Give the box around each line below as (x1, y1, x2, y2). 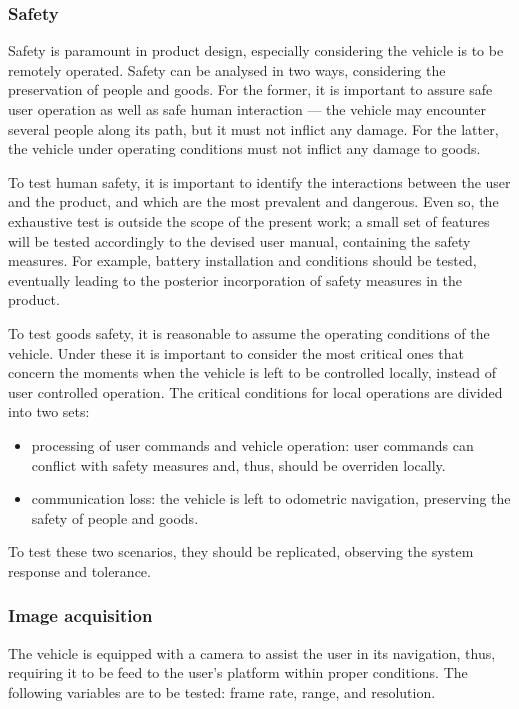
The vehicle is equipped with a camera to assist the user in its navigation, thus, (8, 642, 496, 663)
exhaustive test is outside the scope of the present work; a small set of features (8, 210, 490, 231)
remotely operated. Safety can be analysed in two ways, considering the (8, 59, 446, 80)
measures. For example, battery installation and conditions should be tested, (8, 250, 477, 271)
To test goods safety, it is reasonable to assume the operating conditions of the (8, 322, 490, 343)
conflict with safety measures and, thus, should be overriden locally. (31, 454, 446, 475)
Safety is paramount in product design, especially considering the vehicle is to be (8, 40, 504, 61)
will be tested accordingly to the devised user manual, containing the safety (8, 230, 471, 251)
